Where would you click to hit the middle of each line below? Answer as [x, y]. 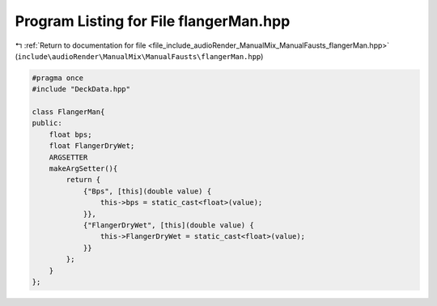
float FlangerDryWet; [92, 146]
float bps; [70, 134]
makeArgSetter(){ [83, 169]
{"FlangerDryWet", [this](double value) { [168, 225]
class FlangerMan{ [68, 112]
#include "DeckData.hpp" [81, 89]
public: [47, 123]
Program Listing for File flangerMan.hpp [153, 21]
